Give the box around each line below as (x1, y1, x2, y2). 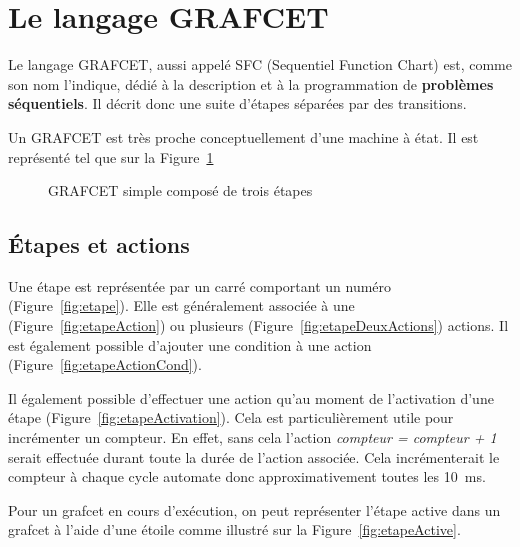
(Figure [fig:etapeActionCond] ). (8, 354, 202, 375)
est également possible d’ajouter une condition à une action (8, 334, 372, 355)
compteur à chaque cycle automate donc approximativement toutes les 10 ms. (8, 466, 486, 487)
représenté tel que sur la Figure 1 (8, 146, 214, 167)
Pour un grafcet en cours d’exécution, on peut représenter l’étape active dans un (8, 499, 501, 520)
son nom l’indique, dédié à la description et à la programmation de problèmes (8, 73, 494, 94)
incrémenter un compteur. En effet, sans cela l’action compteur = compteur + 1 (8, 427, 497, 448)
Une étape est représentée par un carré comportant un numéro (8, 275, 392, 296)
